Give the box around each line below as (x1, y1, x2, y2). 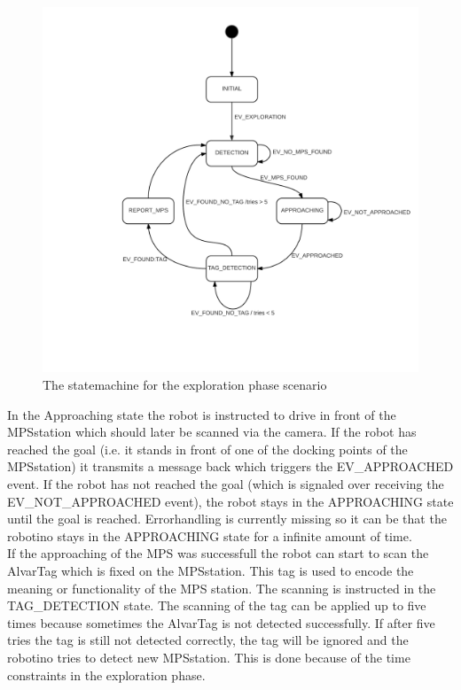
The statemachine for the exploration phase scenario (43, 376, 327, 393)
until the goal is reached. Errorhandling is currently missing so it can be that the (7, 509, 447, 528)
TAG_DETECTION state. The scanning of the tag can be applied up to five (7, 596, 426, 615)
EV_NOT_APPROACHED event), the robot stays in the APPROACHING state (7, 492, 454, 510)
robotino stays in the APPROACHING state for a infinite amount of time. (7, 526, 412, 545)
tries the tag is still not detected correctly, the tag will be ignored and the (7, 631, 409, 649)
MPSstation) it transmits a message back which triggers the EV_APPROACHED (7, 457, 454, 476)
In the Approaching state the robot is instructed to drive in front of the (7, 405, 396, 423)
